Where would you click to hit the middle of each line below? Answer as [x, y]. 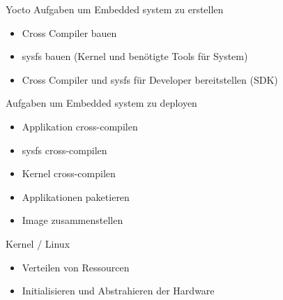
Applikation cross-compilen [80, 126]
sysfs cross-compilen [64, 150]
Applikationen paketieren [76, 196]
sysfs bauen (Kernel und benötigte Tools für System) [135, 56]
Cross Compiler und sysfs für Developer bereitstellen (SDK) [150, 79]
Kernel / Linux [38, 243]
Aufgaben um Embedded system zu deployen [101, 103]
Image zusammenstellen [72, 220]
